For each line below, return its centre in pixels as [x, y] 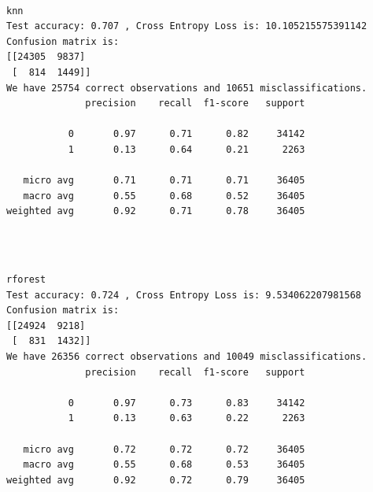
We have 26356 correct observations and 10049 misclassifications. [187, 357]
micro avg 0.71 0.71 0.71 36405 [164, 181]
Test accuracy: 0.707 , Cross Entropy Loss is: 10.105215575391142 [187, 26]
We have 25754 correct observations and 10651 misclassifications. [187, 88]
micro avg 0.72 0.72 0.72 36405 [164, 449]
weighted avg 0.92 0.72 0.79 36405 [156, 480]
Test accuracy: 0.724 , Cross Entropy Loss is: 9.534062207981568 [184, 295]
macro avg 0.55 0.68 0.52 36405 [164, 196]
